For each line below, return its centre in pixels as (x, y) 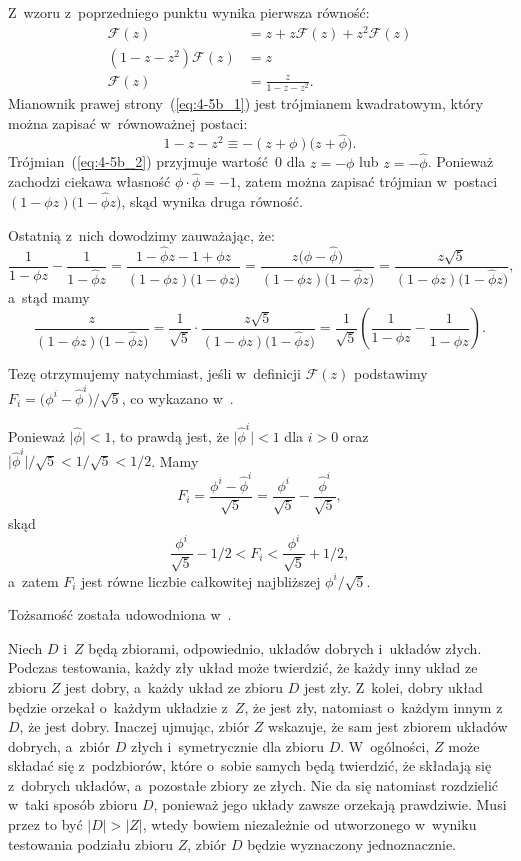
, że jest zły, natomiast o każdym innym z (373, 706)
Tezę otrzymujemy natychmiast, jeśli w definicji (155, 373)
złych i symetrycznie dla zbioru (227, 745)
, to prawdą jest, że (170, 435)
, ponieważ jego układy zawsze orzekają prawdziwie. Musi (330, 804)
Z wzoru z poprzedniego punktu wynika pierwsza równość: (189, 12)
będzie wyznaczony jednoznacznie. (351, 843)
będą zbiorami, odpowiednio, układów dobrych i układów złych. (285, 647)
